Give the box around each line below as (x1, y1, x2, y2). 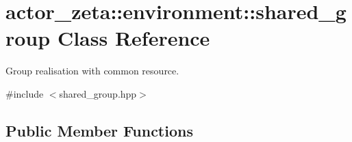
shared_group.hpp (59, 86, 137, 100)
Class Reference (57, 24, 210, 52)
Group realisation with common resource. (5, 63, 179, 78)
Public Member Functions (5, 119, 193, 141)
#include (5, 86, 44, 100)
